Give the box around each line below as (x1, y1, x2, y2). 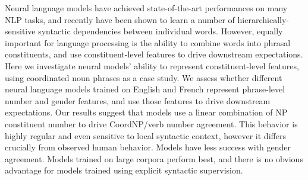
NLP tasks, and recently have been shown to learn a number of (5, 13, 235, 25)
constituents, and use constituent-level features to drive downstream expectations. (5, 48, 303, 60)
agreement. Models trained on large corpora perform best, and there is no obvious (5, 152, 303, 165)
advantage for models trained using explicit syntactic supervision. (5, 164, 243, 176)
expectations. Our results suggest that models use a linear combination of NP (5, 106, 288, 118)
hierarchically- (237, 13, 289, 25)
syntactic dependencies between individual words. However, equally (38, 25, 283, 37)
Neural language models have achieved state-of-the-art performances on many (5, 2, 288, 14)
